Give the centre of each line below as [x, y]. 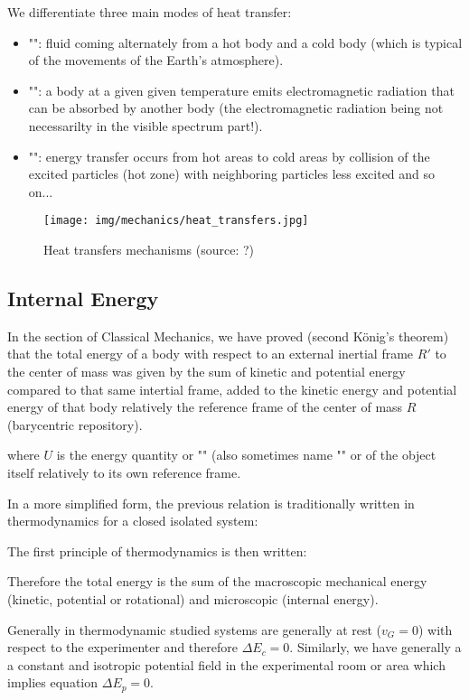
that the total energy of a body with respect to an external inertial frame [211, 354]
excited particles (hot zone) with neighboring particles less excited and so [232, 174]
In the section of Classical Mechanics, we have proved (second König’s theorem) [228, 336]
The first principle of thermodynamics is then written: [157, 551]
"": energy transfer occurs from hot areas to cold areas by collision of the [229, 156]
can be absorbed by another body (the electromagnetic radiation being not [236, 108]
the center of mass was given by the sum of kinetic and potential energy [206, 371]
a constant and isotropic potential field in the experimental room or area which [226, 664]
